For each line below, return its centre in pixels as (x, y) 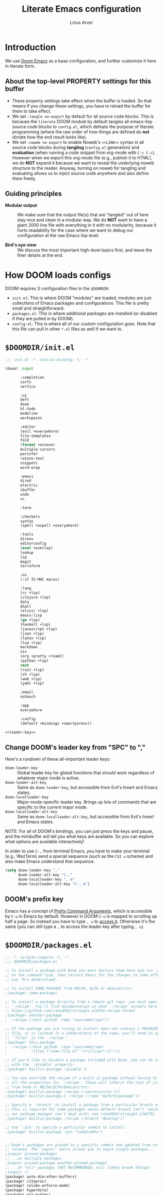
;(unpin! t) (17, 1172)
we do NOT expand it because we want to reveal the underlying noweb (83, 163)
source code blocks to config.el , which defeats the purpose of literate (83, 126)
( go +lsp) (30, 620)
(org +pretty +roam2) (42, 656)
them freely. (24, 178)
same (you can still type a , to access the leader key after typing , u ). (75, 926)
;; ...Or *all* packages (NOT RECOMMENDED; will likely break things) (78, 1167)
